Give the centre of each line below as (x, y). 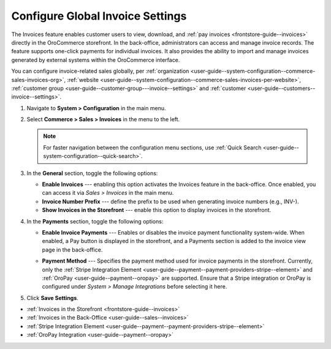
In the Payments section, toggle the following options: (95, 221)
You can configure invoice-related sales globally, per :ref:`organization (100, 71)
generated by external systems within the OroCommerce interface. (96, 60)
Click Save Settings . (53, 298)
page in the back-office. (72, 250)
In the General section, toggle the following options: (92, 173)
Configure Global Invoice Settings (99, 16)
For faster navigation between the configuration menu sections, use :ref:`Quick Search (152, 148)
